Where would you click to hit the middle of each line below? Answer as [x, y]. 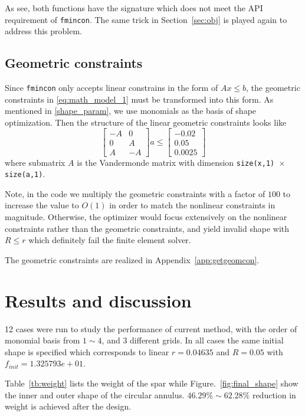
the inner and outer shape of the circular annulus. [95, 394]
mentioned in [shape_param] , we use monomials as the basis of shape [131, 111]
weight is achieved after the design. [68, 406]
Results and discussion [98, 300]
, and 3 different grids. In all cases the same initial [193, 340]
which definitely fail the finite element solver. [110, 240]
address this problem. [43, 31]
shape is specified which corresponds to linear [87, 351]
